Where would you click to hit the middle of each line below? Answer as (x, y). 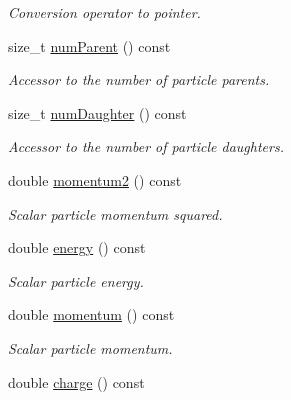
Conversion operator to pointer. (104, 12)
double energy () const (77, 247)
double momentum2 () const (95, 179)
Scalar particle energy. (76, 280)
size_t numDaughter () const (97, 112)
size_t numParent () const (89, 45)
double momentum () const (91, 314)
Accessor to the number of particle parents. (139, 79)
